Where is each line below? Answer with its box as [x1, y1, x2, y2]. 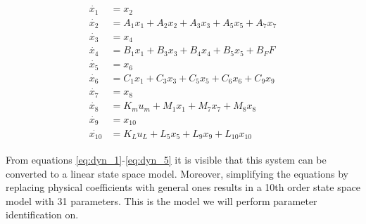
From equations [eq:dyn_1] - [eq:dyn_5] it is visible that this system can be [6, 152, 327, 167]
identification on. [6, 207, 79, 222]
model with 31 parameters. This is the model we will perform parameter [6, 193, 317, 208]
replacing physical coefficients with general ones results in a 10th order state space [6, 180, 360, 195]
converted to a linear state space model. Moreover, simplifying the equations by [6, 166, 348, 180]
